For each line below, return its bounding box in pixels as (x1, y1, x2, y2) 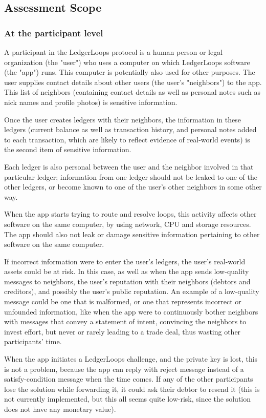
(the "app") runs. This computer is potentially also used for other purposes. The (4, 67, 255, 77)
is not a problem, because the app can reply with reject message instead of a (4, 363, 244, 374)
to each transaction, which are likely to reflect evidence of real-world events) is (4, 134, 250, 144)
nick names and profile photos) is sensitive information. (4, 96, 178, 107)
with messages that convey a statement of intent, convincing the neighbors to (4, 316, 247, 327)
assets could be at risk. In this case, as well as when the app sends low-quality (4, 266, 249, 277)
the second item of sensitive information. (4, 144, 131, 155)
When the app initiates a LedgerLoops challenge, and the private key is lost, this (4, 353, 258, 364)
